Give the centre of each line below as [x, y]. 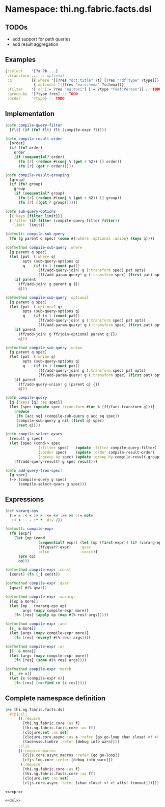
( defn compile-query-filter [34, 125]
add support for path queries [41, 39]
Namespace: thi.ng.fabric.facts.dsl [78, 9]
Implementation [30, 114]
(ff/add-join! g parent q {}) [49, 284]
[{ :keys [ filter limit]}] [36, 216]
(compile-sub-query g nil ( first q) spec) [60, 420]
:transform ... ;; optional [36, 76]
